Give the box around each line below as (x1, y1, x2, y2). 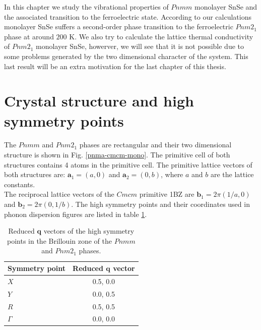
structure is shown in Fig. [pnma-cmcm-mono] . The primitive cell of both (4, 149, 230, 160)
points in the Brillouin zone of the (7, 235, 112, 246)
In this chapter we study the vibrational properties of (4, 2, 169, 12)
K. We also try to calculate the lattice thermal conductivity (69, 31, 253, 41)
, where (160, 169, 183, 180)
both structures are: (4, 169, 66, 180)
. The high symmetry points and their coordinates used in (71, 199, 250, 209)
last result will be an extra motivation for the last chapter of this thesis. (4, 61, 226, 71)
